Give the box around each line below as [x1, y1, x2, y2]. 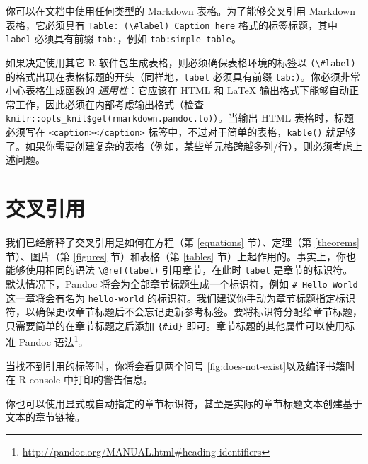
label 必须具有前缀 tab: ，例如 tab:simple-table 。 [6, 31, 241, 46]
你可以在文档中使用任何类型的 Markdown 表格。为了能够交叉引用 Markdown [6, 4, 355, 18]
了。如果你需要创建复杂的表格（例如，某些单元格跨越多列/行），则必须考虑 [6, 138, 352, 153]
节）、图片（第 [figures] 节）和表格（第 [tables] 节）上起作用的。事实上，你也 [6, 248, 356, 263]
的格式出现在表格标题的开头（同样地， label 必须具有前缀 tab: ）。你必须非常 [6, 69, 360, 83]
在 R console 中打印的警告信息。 [6, 372, 153, 387]
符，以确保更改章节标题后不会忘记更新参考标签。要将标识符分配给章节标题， [6, 304, 362, 319]
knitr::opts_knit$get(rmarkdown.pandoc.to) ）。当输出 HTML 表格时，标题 [6, 110, 355, 125]
